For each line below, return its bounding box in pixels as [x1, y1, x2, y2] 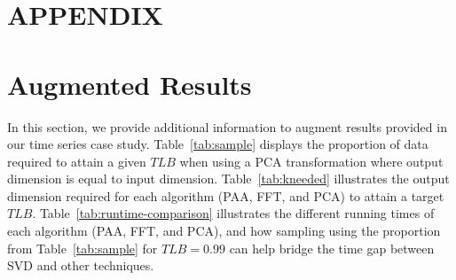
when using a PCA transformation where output [179, 152, 444, 170]
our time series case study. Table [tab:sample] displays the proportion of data [7, 135, 428, 153]
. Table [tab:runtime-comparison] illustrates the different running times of [32, 204, 435, 222]
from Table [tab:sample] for [7, 238, 158, 257]
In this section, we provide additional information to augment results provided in [7, 117, 447, 136]
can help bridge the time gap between [229, 238, 435, 257]
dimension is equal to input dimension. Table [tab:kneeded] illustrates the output [7, 169, 450, 188]
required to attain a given [7, 152, 146, 170]
